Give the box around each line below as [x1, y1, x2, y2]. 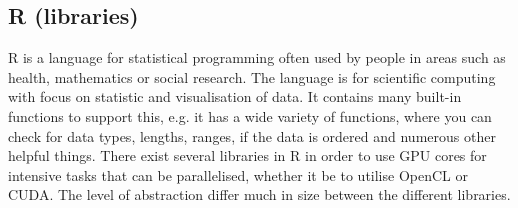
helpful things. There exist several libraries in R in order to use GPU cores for [8, 145, 487, 166]
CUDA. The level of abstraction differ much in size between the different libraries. [8, 184, 511, 205]
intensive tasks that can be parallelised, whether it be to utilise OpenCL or [8, 164, 468, 185]
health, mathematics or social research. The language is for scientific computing [8, 66, 496, 87]
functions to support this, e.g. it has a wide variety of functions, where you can [8, 105, 492, 126]
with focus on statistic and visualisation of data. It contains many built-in [8, 86, 462, 107]
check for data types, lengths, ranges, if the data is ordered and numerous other [8, 125, 496, 146]
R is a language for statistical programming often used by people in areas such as [8, 47, 506, 68]
